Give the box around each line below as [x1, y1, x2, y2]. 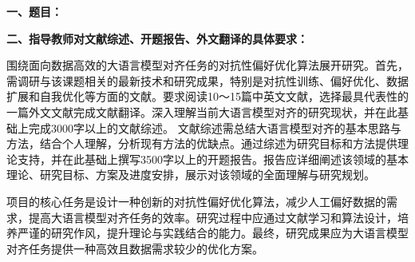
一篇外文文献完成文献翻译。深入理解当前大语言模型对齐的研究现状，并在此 [6, 103, 397, 120]
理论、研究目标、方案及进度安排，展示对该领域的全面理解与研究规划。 [6, 166, 375, 183]
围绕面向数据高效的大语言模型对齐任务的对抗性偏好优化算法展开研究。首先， [6, 57, 409, 73]
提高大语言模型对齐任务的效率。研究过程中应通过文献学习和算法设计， [28, 208, 397, 225]
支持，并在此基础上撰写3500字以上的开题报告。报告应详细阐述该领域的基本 [17, 150, 409, 167]
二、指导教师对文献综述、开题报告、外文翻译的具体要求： [6, 30, 308, 46]
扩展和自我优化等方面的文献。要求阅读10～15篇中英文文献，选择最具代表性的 [6, 88, 409, 105]
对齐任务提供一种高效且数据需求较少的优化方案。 [6, 240, 263, 256]
